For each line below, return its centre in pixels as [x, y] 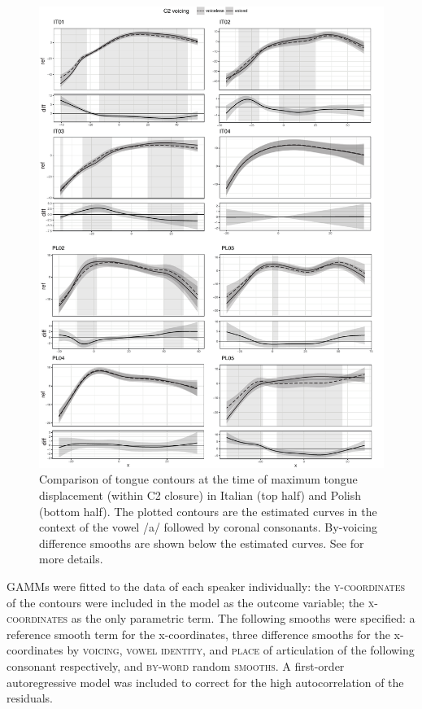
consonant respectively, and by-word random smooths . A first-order [176, 665]
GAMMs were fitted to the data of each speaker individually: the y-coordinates [206, 586]
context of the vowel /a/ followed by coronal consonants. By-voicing [209, 527]
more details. [71, 559]
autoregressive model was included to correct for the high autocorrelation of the [205, 682]
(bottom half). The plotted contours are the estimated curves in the [208, 511]
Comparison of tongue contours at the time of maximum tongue [198, 479]
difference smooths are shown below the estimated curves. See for [202, 543]
